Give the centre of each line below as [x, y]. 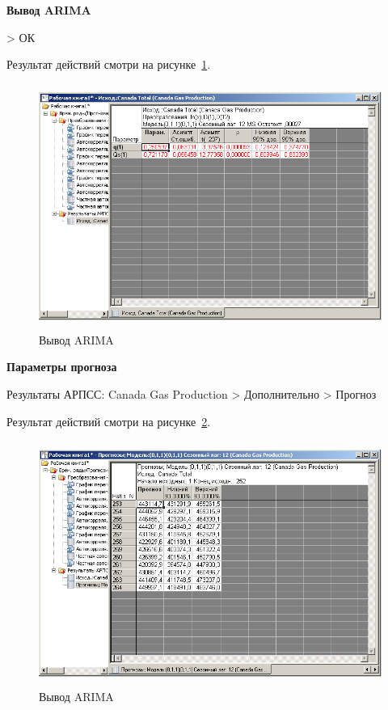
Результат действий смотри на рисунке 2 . [109, 421]
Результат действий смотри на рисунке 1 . [109, 64]
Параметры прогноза [62, 367]
